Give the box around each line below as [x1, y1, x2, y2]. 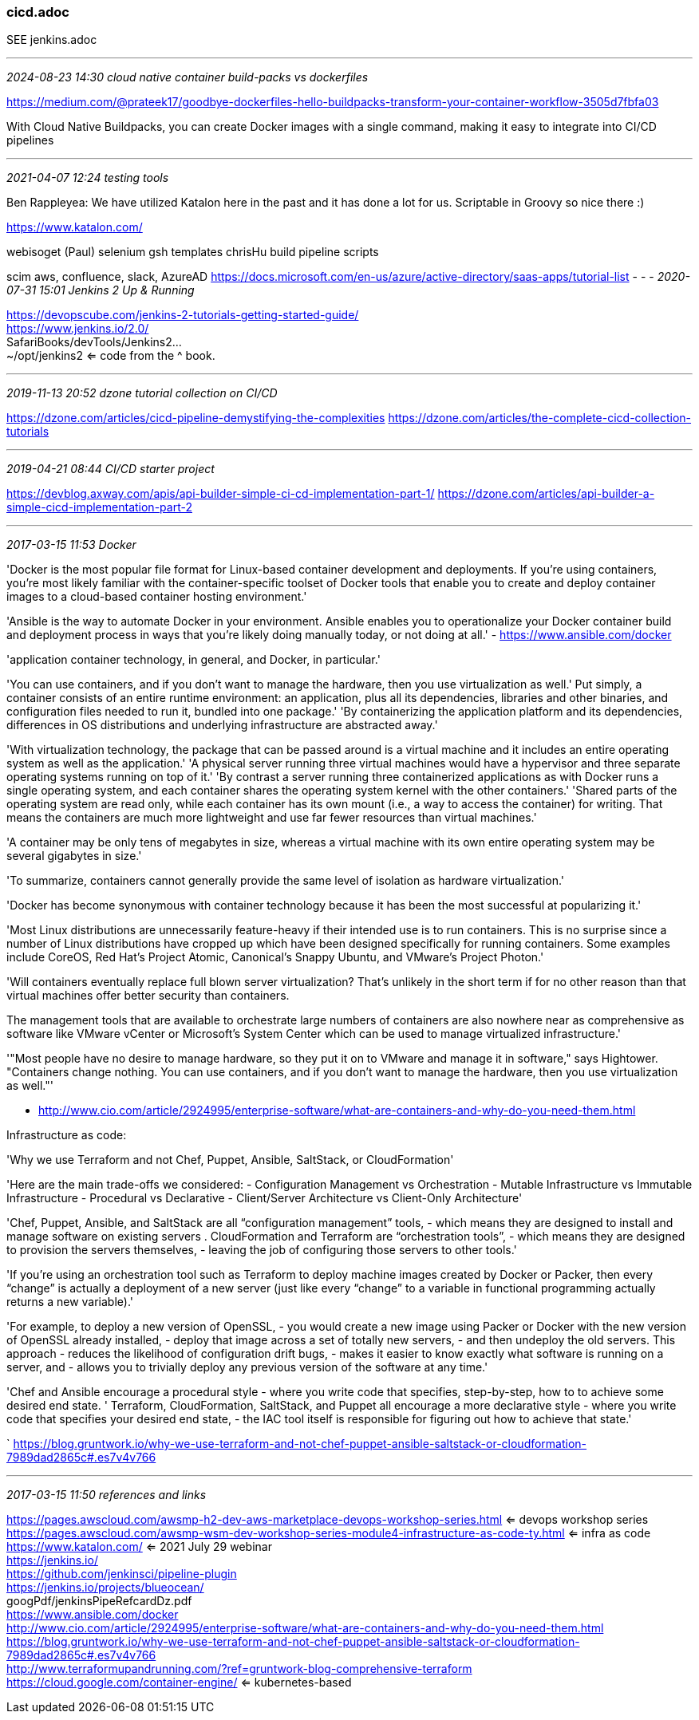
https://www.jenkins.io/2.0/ [6, 322, 149, 336]
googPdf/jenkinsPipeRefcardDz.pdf [6, 1594, 192, 1608]
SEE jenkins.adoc [6, 33, 97, 47]
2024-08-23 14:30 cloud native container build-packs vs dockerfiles [6, 70, 369, 85]
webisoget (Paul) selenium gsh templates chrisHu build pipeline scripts [6, 245, 379, 259]
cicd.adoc [6, 4, 69, 20]
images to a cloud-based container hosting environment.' [6, 590, 307, 604]
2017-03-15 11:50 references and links [6, 1488, 207, 1502]
